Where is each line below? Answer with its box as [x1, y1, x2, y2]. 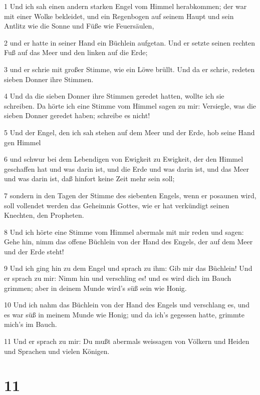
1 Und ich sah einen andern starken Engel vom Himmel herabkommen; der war [4, 1, 247, 11]
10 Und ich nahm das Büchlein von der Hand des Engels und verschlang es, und [4, 299, 250, 310]
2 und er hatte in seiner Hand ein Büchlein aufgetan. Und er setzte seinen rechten [4, 37, 255, 48]
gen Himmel [4, 137, 41, 147]
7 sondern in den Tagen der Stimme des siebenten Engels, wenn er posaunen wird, [4, 190, 256, 200]
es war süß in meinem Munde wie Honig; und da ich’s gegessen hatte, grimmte [4, 309, 244, 319]
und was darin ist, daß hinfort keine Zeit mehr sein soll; [4, 173, 175, 184]
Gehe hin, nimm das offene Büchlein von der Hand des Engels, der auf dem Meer [4, 236, 253, 247]
